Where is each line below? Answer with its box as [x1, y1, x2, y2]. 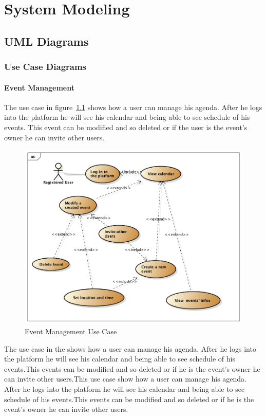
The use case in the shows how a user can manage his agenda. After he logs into [4, 343, 256, 354]
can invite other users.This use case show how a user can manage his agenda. [4, 373, 246, 384]
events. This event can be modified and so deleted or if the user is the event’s [4, 121, 248, 132]
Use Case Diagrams [4, 60, 87, 73]
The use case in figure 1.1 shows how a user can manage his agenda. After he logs [4, 101, 262, 112]
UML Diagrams [4, 33, 89, 49]
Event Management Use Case [25, 326, 117, 337]
